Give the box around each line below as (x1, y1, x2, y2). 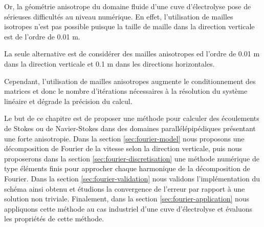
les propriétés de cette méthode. (4, 213, 104, 224)
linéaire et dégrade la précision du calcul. (4, 95, 133, 106)
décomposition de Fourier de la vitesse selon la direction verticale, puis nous (4, 143, 243, 154)
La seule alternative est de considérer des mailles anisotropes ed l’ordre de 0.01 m (4, 48, 260, 59)
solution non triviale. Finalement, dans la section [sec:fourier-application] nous (4, 193, 250, 204)
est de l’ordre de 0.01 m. (4, 31, 80, 42)
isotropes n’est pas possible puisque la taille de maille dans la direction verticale (4, 21, 255, 32)
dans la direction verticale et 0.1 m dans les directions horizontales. (4, 58, 215, 69)
